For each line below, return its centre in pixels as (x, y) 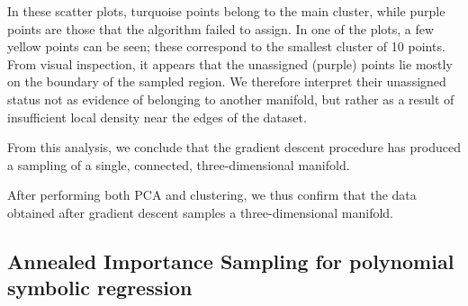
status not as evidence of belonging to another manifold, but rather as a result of (231, 99)
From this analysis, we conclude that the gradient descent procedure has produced (234, 147)
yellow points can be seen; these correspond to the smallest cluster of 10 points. (226, 46)
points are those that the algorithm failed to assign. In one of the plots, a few (221, 28)
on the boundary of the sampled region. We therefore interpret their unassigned (227, 81)
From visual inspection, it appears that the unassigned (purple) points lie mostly (230, 63)
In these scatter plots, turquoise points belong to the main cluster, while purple (226, 11)
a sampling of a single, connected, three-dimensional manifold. (179, 164)
